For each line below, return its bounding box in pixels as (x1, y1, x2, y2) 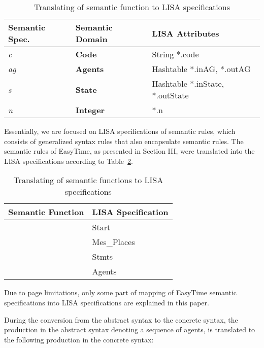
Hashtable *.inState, (152, 78, 224, 89)
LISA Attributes (152, 27, 219, 39)
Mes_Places (92, 236, 135, 248)
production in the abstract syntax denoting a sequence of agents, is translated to (4, 324, 255, 335)
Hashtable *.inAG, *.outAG (152, 63, 251, 75)
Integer (75, 104, 105, 116)
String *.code (152, 48, 199, 60)
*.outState (152, 89, 189, 101)
